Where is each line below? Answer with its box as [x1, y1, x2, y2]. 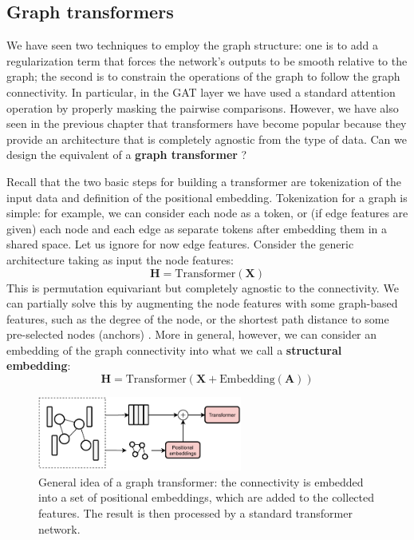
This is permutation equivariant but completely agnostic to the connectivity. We [6, 279, 399, 296]
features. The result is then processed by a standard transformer [38, 504, 353, 521]
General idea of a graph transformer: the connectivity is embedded [38, 473, 364, 490]
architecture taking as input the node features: [6, 251, 234, 268]
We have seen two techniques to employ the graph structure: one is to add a [6, 37, 378, 54]
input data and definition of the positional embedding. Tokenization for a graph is [6, 189, 408, 205]
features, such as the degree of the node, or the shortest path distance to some [6, 310, 389, 327]
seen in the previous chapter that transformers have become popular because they [6, 115, 407, 132]
